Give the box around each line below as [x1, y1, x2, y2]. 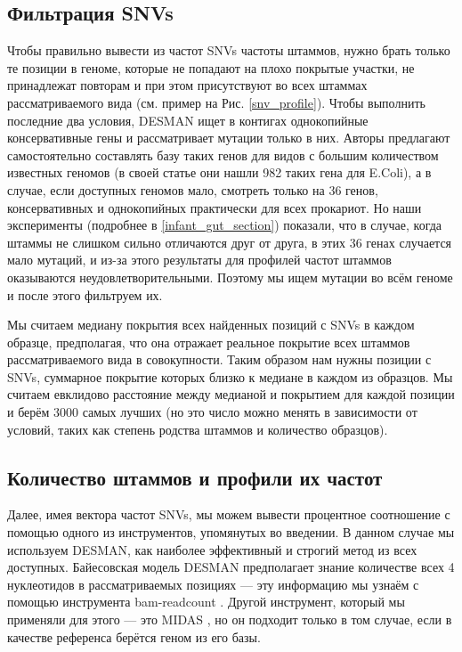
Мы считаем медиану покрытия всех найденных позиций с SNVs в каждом [7, 315, 415, 334]
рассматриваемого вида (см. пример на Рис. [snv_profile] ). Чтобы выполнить [7, 93, 426, 111]
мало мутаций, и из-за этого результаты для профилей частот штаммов [7, 250, 392, 269]
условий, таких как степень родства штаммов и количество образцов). [7, 420, 388, 438]
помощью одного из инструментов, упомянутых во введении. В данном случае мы [7, 523, 455, 542]
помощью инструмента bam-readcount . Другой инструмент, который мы [7, 592, 405, 611]
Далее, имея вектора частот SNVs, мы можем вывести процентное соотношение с [7, 505, 450, 524]
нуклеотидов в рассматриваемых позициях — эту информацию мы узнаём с [7, 575, 419, 593]
